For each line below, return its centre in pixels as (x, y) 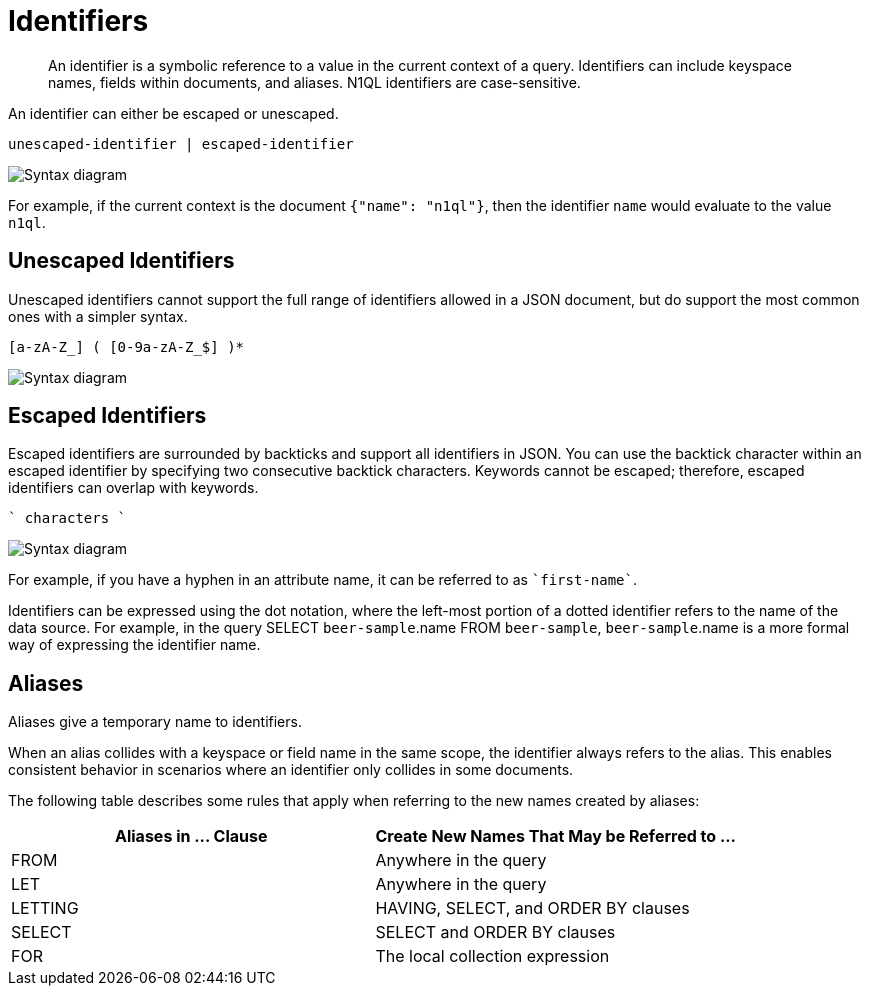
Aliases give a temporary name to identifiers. (155, 722)
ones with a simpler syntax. (98, 316)
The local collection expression (492, 956)
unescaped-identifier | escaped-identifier (181, 143)
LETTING (45, 908)
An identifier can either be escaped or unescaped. (173, 113)
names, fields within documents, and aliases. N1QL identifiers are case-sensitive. (314, 82)
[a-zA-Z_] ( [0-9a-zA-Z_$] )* (126, 346)
